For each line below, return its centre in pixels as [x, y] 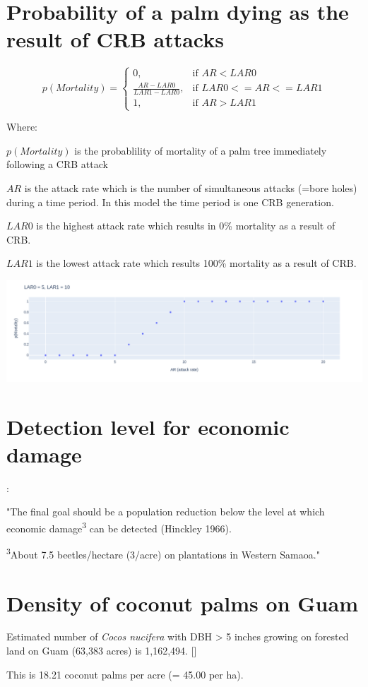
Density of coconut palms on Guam [182, 603]
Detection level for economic [148, 426]
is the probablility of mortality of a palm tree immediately [201, 150]
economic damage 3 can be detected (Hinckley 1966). [119, 527]
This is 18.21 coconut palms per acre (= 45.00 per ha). [125, 674]
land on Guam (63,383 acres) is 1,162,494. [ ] [102, 651]
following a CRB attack [57, 164]
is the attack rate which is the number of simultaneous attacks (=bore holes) [191, 188]
